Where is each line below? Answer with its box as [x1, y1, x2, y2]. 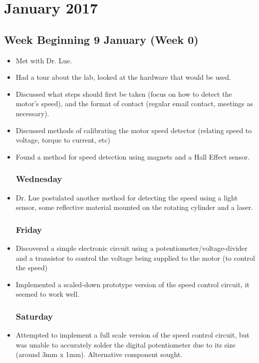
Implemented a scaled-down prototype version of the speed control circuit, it [15, 279, 250, 289]
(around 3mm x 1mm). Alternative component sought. [15, 349, 183, 360]
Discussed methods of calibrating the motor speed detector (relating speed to [15, 125, 252, 135]
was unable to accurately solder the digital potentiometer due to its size [15, 339, 236, 350]
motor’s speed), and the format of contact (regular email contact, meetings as [15, 98, 254, 109]
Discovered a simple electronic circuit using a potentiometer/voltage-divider [15, 242, 248, 253]
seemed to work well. [15, 289, 80, 299]
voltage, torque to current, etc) [15, 135, 110, 145]
